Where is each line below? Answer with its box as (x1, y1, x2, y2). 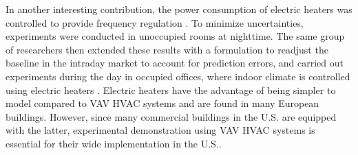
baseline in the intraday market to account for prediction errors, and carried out (6, 56, 344, 70)
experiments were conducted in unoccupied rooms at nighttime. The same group (6, 29, 345, 43)
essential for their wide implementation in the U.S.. (6, 136, 222, 150)
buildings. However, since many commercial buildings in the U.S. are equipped (6, 109, 337, 123)
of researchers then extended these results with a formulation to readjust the (6, 42, 328, 56)
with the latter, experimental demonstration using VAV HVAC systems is (6, 123, 315, 137)
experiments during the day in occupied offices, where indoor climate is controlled (6, 69, 350, 83)
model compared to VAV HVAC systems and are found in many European (6, 96, 319, 110)
